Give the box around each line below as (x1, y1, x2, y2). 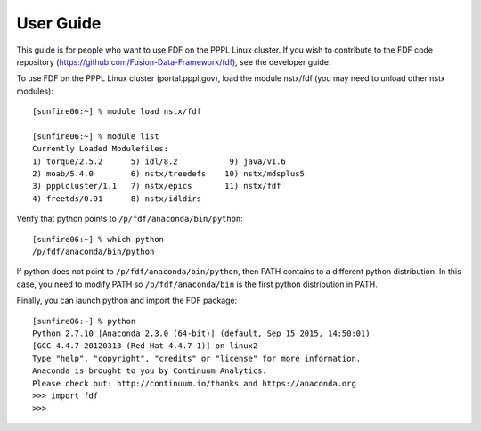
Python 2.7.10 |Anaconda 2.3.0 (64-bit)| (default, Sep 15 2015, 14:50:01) (32, 328, 371, 338)
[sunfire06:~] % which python (32, 234, 165, 244)
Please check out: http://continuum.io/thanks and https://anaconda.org (32, 378, 356, 388)
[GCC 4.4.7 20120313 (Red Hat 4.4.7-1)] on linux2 (32, 341, 258, 351)
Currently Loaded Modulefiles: (32, 143, 169, 154)
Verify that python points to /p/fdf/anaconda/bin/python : (16, 214, 244, 224)
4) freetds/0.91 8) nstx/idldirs (32, 193, 202, 204)
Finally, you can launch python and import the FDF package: (16, 295, 238, 306)
